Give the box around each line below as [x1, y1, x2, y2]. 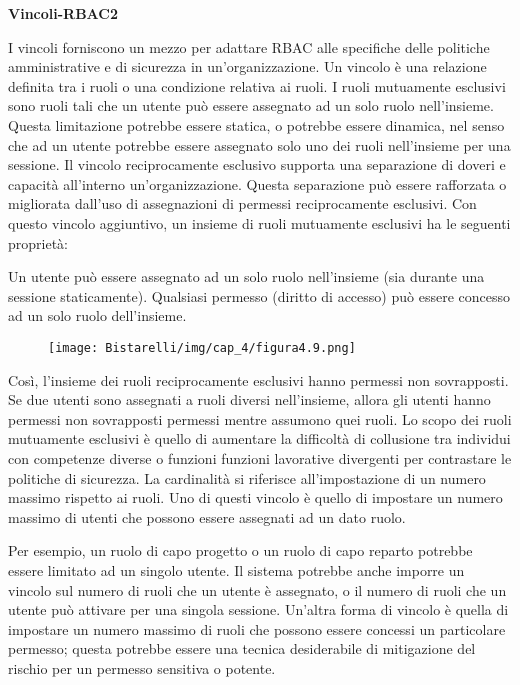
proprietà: [8, 232, 68, 253]
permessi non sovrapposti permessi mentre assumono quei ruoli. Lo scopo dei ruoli [8, 408, 512, 429]
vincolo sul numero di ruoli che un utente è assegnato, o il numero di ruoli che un [8, 579, 507, 600]
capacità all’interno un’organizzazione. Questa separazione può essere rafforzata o [8, 173, 507, 194]
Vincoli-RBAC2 [8, 3, 119, 23]
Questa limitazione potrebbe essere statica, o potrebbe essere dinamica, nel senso [8, 114, 505, 135]
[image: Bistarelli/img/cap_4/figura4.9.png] [48, 340, 356, 355]
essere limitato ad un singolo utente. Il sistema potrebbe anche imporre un [8, 559, 465, 580]
